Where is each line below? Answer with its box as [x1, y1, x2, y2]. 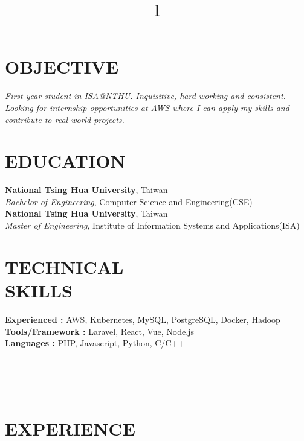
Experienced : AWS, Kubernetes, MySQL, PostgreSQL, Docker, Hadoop [5, 313, 280, 325]
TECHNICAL [5, 254, 124, 279]
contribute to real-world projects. [5, 113, 125, 125]
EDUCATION [5, 148, 126, 173]
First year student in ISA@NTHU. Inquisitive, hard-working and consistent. [5, 89, 286, 102]
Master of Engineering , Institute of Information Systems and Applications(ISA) [5, 219, 300, 231]
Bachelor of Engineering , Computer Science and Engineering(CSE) [5, 195, 253, 208]
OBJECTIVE [5, 54, 119, 79]
